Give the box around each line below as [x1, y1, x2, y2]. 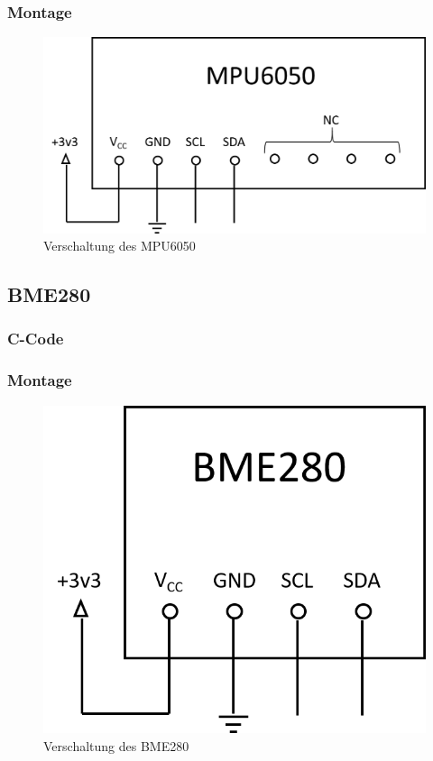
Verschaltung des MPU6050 [43, 236, 196, 255]
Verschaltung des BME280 [43, 736, 189, 755]
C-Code [7, 327, 64, 350]
